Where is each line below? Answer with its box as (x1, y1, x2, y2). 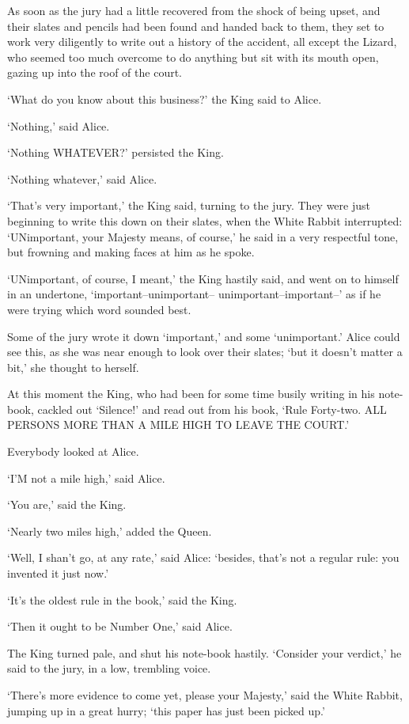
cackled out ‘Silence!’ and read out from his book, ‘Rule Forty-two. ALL (37, 400, 387, 417)
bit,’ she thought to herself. (7, 358, 139, 375)
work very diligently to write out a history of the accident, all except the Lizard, (7, 33, 397, 50)
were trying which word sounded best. (7, 301, 191, 317)
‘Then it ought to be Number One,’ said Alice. (7, 618, 233, 635)
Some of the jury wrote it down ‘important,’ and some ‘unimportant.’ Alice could (7, 328, 400, 344)
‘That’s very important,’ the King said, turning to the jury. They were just (7, 197, 370, 214)
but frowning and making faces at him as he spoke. (7, 244, 255, 260)
